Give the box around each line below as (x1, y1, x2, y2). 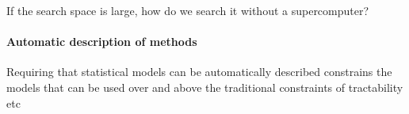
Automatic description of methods (6, 33, 197, 50)
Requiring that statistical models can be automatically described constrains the (6, 63, 392, 80)
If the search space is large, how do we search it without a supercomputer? (6, 2, 369, 18)
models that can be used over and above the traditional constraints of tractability (6, 78, 403, 95)
